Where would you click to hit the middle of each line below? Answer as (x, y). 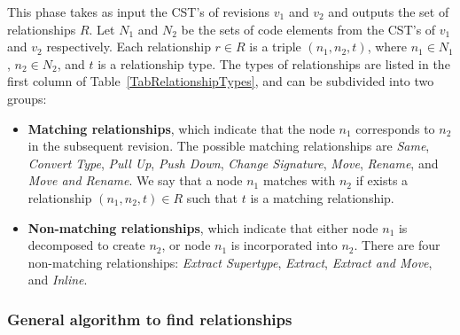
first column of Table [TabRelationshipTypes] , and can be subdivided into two (221, 81)
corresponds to (395, 128)
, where (387, 47)
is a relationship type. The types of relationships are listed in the (274, 63)
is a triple (275, 47)
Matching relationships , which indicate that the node (181, 128)
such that (212, 197)
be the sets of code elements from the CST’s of (308, 29)
